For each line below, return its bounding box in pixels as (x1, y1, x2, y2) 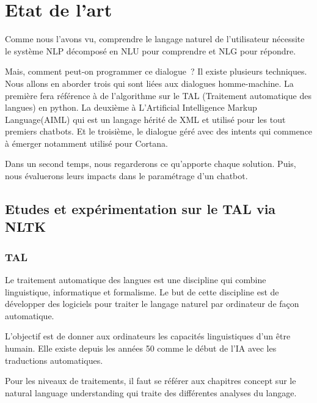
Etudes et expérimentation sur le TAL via (5, 199, 276, 218)
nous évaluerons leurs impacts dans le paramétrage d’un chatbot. (5, 169, 248, 182)
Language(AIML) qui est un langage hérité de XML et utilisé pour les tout (5, 113, 286, 125)
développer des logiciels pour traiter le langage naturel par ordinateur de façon (5, 297, 299, 310)
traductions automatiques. (5, 353, 103, 366)
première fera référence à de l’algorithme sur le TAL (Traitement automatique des (5, 89, 312, 102)
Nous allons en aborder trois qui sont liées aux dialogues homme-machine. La (5, 76, 294, 89)
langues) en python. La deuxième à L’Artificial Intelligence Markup (5, 101, 257, 114)
